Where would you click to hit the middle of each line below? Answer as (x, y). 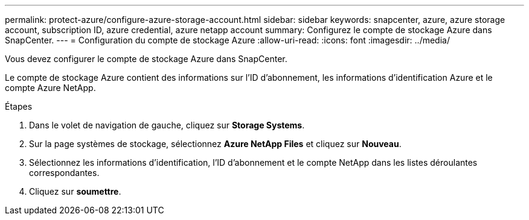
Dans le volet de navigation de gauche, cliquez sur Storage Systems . (167, 125)
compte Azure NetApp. (50, 88)
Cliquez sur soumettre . (75, 191)
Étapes (19, 106)
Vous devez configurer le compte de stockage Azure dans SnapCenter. (146, 59)
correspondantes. (64, 173)
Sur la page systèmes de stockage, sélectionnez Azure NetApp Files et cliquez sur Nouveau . (215, 144)
